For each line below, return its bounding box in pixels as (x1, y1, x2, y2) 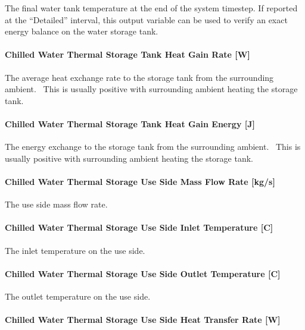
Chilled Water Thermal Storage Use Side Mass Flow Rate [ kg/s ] (5, 175, 275, 187)
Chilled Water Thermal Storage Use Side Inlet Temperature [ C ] (5, 221, 273, 234)
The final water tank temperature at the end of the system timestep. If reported (5, 2, 298, 14)
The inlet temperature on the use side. (5, 244, 145, 256)
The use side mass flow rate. (5, 198, 108, 210)
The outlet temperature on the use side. (5, 290, 151, 302)
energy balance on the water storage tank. (5, 25, 158, 37)
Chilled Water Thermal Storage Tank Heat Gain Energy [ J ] (5, 117, 256, 130)
